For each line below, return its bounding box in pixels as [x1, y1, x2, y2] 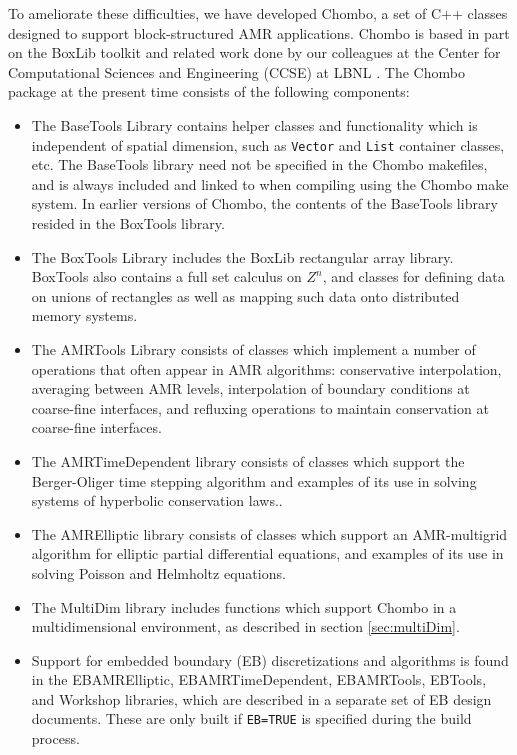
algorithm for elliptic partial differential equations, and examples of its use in [31, 543, 504, 564]
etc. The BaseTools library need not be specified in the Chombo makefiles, [31, 154, 488, 175]
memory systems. [31, 305, 138, 326]
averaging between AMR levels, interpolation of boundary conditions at [31, 378, 470, 399]
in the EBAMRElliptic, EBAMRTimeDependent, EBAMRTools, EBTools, [31, 669, 487, 690]
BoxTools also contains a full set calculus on [31, 266, 302, 287]
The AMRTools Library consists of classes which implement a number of [31, 338, 476, 359]
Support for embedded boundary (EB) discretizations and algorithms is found [31, 649, 509, 670]
